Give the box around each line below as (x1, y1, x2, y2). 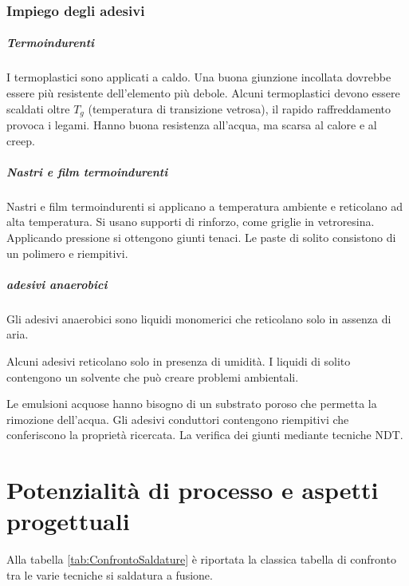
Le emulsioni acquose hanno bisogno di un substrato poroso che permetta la (6, 395, 377, 412)
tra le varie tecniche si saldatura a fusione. (6, 566, 213, 583)
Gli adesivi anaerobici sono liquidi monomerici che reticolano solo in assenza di (6, 310, 391, 327)
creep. (6, 132, 35, 148)
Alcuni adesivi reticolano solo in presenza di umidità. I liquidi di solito (6, 352, 351, 369)
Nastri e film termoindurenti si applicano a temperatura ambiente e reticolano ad (6, 197, 403, 214)
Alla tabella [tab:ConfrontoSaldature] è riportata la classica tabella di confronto (6, 551, 396, 568)
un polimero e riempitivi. (6, 244, 128, 261)
